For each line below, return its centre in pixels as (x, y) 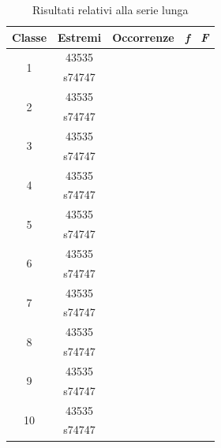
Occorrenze (143, 37)
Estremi (80, 37)
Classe (30, 37)
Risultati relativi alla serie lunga (110, 9)
